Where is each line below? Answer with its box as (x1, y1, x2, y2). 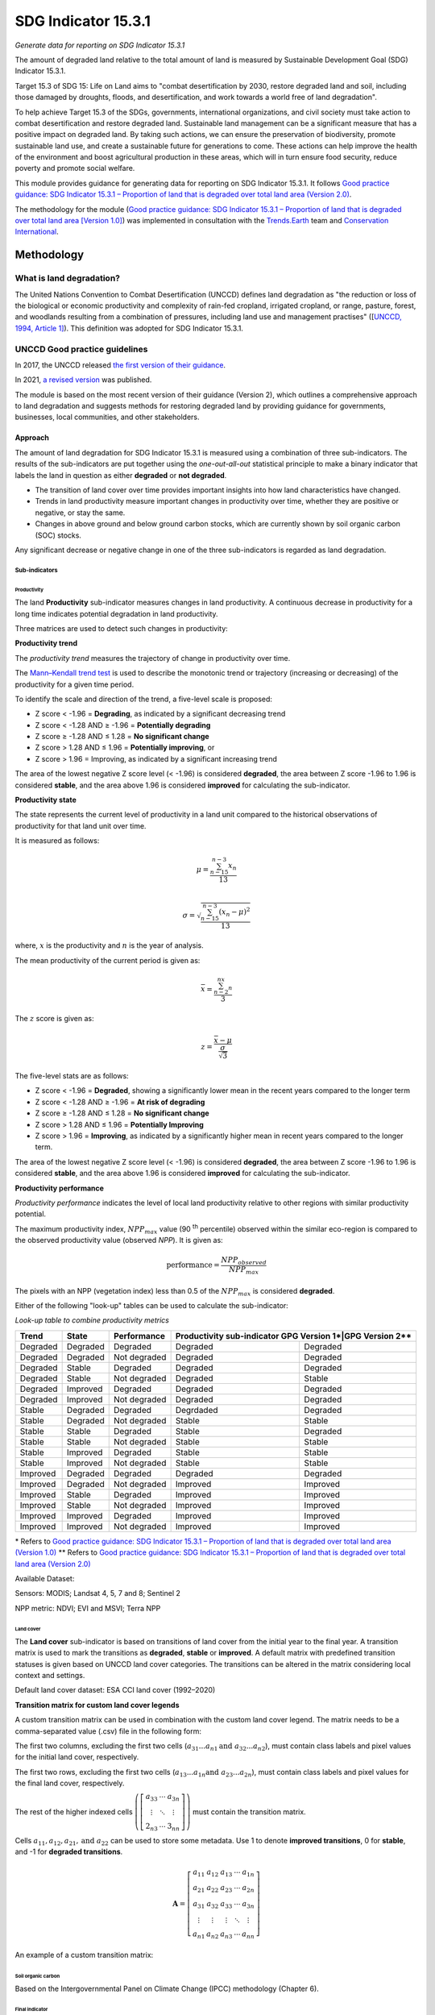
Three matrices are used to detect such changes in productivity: (14, 623, 229, 633)
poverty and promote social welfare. (14, 164, 135, 173)
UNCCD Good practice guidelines (14, 343, 148, 355)
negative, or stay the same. (35, 508, 126, 517)
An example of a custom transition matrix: (14, 1951, 154, 1960)
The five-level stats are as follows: (14, 1070, 129, 1080)
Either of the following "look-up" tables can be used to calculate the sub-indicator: (14, 1300, 289, 1310)
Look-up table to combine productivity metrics (14, 1315, 169, 1325)
